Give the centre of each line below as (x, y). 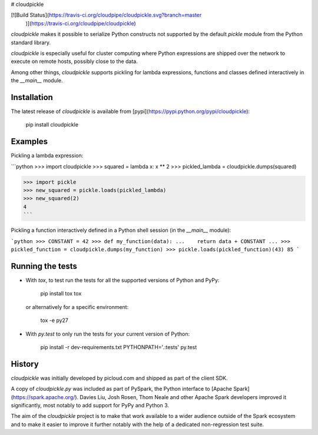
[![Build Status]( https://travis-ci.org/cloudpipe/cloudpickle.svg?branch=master (106, 15)
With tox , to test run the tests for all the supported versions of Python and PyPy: (122, 280)
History (25, 364)
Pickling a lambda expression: (47, 155)
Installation (32, 97)
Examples (29, 142)
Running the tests (44, 266)
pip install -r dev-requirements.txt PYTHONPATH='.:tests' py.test (119, 347)
